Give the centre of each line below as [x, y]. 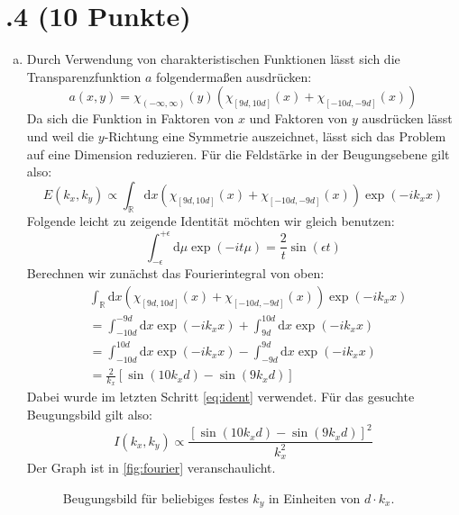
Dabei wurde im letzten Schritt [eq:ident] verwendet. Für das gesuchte [220, 397]
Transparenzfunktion [84, 76]
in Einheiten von [314, 497]
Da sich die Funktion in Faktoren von [130, 118]
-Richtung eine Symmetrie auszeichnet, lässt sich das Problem [275, 136]
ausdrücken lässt [407, 118]
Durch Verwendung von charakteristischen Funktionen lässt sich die [213, 59]
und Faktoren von [298, 118]
